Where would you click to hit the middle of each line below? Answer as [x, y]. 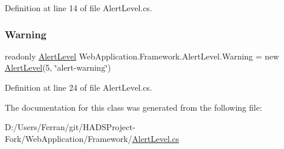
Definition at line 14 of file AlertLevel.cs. [79, 8]
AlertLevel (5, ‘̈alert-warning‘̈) [58, 67]
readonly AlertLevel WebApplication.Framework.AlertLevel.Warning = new [142, 56]
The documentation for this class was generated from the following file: [133, 107]
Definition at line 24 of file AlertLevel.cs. [79, 87]
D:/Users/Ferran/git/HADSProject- [70, 127]
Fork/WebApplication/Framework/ [69, 138]
